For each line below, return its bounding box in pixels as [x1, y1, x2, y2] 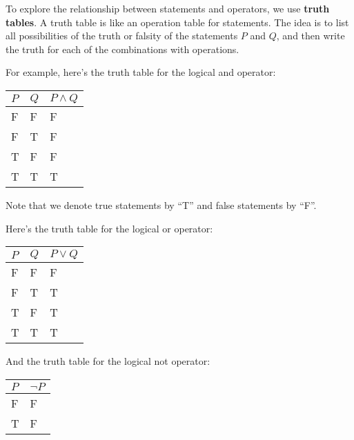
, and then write [276, 28, 345, 43]
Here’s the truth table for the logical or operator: [6, 221, 213, 235]
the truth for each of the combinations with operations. [6, 41, 239, 56]
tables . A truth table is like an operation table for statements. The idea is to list [6, 14, 349, 29]
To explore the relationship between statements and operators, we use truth [6, 1, 330, 15]
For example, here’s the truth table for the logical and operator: [6, 65, 276, 79]
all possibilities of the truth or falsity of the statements [6, 28, 238, 43]
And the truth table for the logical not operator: [6, 354, 210, 368]
